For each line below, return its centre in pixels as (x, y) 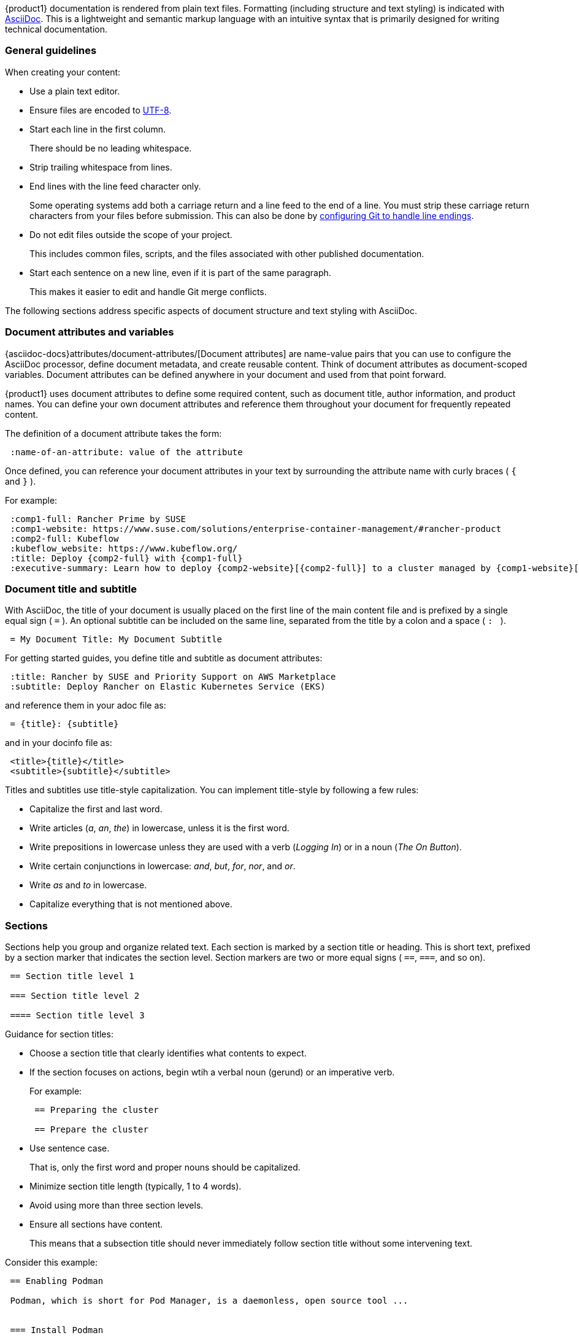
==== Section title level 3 (77, 1015)
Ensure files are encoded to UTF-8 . (101, 110)
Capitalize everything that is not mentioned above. (131, 904)
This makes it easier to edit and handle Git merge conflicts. (148, 291)
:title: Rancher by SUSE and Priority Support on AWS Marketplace (173, 677)
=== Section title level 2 (75, 996)
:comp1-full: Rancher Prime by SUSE (98, 519)
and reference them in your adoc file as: (86, 706)
